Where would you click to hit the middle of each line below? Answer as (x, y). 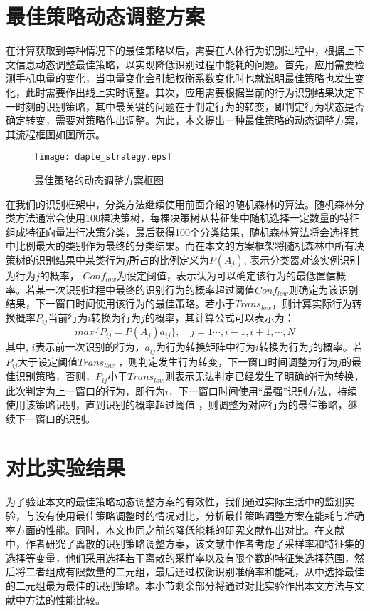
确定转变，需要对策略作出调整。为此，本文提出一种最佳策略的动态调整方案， (185, 120)
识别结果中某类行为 (80, 259)
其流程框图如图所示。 (55, 134)
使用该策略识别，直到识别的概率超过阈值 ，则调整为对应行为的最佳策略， (177, 405)
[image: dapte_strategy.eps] (103, 157)
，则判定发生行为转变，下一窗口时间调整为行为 (228, 361)
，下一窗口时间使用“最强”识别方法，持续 (263, 390)
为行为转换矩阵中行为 (206, 347)
